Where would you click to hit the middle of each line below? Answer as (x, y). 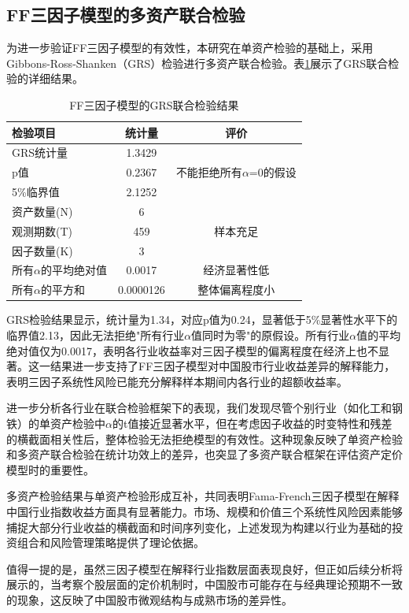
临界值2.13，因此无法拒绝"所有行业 (96, 335)
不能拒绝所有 (209, 172)
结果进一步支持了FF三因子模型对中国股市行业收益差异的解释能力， (223, 366)
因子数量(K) (42, 250)
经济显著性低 (236, 270)
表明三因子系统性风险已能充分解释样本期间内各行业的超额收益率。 (177, 381)
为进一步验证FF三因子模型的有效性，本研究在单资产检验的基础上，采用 (190, 48)
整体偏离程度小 (236, 290)
